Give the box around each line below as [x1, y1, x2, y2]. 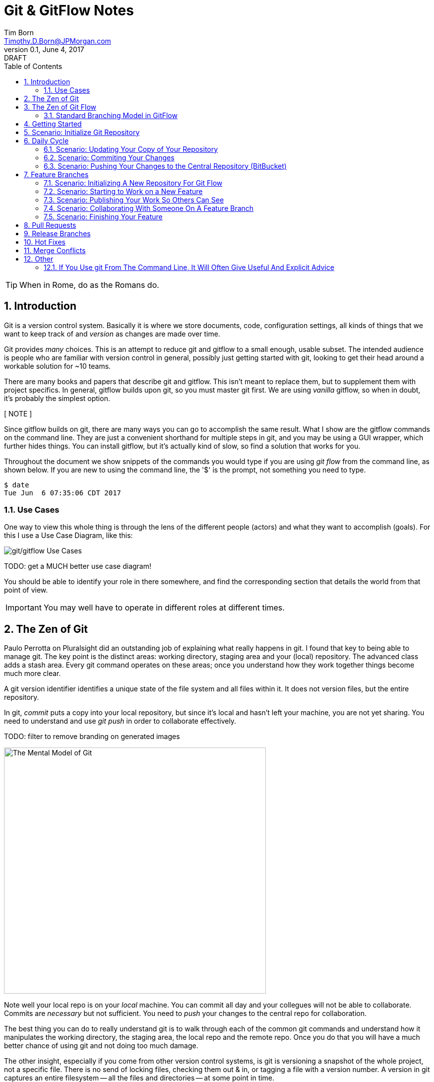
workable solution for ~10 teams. [4, 361, 111, 370]
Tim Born [4, 28, 34, 37]
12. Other [24, 254, 54, 263]
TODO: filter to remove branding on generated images [4, 732, 180, 741]
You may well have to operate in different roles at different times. [43, 603, 285, 613]
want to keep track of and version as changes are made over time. [4, 329, 220, 338]
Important [5, 603, 42, 613]
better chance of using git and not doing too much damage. [4, 1041, 198, 1050]
